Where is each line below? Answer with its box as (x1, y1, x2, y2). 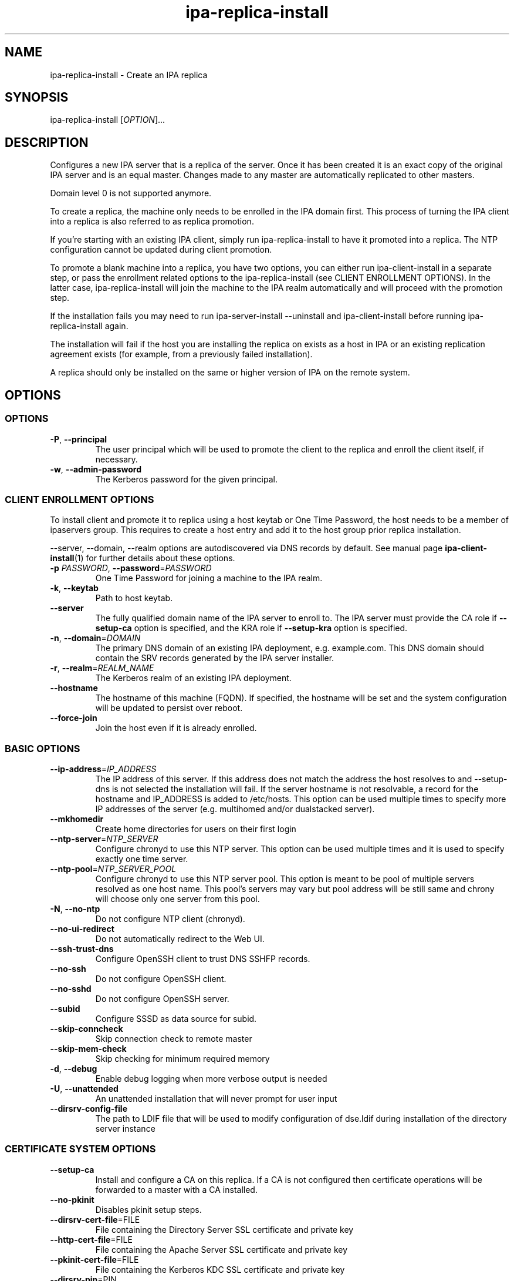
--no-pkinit (50, 1194, 94, 1205)
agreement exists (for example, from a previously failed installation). (50, 349, 313, 360)
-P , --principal (50, 434, 107, 444)
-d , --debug (50, 1064, 97, 1074)
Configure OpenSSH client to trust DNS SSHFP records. (95, 954, 310, 964)
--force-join (50, 713, 97, 723)
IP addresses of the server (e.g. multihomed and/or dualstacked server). (95, 804, 375, 814)
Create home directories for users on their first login (95, 824, 296, 834)
